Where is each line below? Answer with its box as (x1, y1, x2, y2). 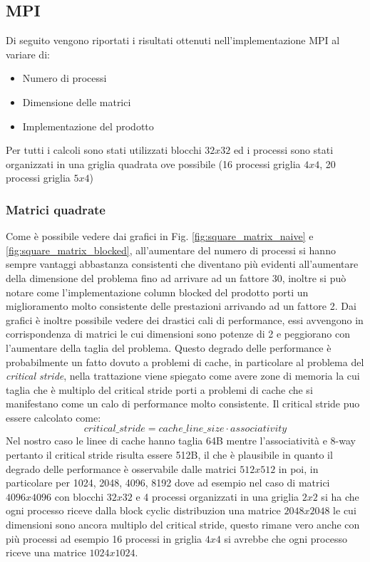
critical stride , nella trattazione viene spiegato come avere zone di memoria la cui (6, 368, 360, 383)
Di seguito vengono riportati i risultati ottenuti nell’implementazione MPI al (6, 33, 340, 48)
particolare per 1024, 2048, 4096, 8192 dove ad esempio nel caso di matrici (6, 475, 330, 490)
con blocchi (54, 489, 104, 504)
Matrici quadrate (6, 200, 106, 218)
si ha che (321, 489, 359, 504)
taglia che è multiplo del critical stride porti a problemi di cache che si (6, 382, 313, 397)
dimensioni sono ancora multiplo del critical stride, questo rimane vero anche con (6, 517, 360, 532)
